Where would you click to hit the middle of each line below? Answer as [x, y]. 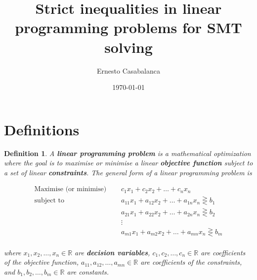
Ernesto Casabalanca [128, 70]
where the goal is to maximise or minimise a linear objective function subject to [128, 163]
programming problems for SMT [128, 27]
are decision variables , [112, 252]
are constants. [88, 271]
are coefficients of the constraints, [191, 262]
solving [128, 47]
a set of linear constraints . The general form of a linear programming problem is [128, 172]
